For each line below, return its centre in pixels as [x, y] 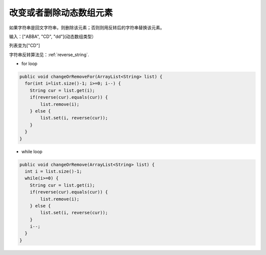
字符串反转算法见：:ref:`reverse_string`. [49, 55]
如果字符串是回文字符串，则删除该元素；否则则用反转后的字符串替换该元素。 [87, 28]
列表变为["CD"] [25, 46]
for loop [30, 64]
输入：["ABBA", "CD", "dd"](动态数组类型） [52, 36]
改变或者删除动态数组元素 [61, 13]
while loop [32, 151]
